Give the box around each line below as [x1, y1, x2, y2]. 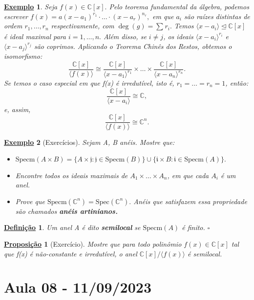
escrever [4, 11, 28, 21]
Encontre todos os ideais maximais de [15, 170, 128, 180]
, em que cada [167, 170, 209, 180]
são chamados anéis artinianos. [15, 206, 118, 216]
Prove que [15, 196, 45, 206]
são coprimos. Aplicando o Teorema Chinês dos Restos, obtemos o [34, 41, 232, 51]
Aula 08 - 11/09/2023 [4, 277, 152, 297]
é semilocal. [188, 248, 222, 258]
